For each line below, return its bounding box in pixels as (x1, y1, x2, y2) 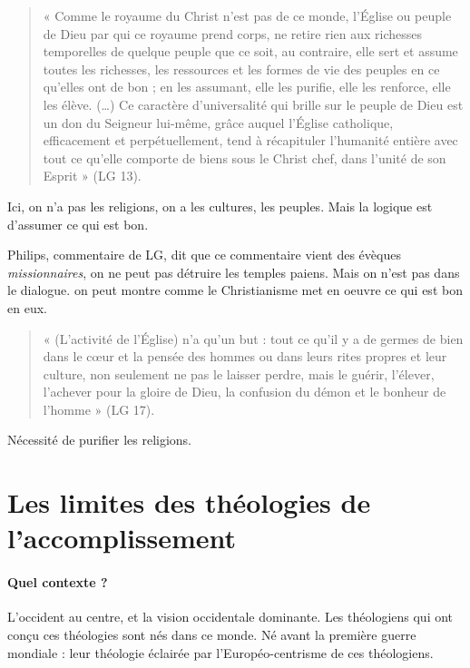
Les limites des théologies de (7, 484, 371, 521)
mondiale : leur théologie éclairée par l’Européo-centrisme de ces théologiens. (7, 643, 434, 662)
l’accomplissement (7, 519, 237, 556)
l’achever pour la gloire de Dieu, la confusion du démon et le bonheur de (43, 382, 446, 401)
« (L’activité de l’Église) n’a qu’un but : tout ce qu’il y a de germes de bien (43, 329, 464, 348)
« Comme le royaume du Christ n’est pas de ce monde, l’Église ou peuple (43, 6, 452, 25)
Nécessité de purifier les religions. (7, 430, 192, 449)
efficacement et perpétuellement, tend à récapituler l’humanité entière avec (43, 131, 458, 150)
